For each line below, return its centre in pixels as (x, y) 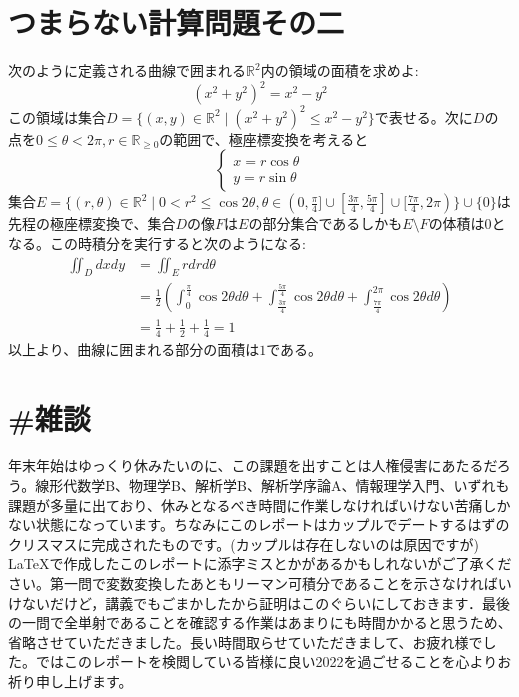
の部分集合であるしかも (325, 223)
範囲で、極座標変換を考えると (271, 138)
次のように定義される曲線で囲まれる (127, 70)
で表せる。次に (423, 116)
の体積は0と (467, 223)
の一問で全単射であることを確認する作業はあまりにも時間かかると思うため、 (260, 622)
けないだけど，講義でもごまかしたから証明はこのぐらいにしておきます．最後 (259, 602)
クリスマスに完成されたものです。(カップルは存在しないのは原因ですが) (244, 543)
